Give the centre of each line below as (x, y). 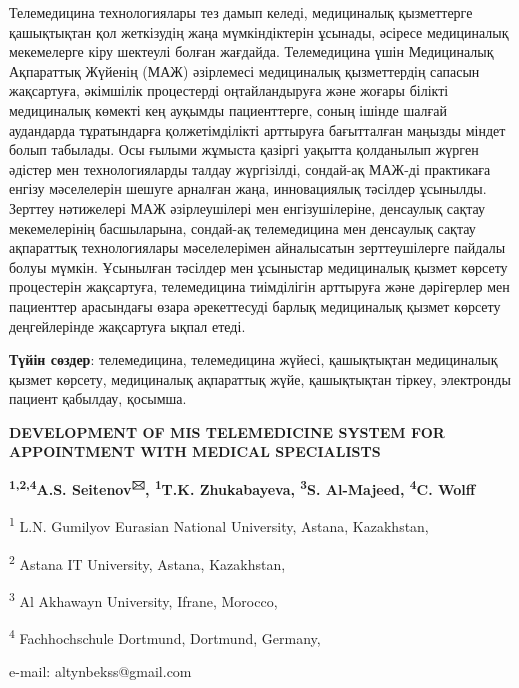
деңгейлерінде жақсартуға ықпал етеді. (127, 325)
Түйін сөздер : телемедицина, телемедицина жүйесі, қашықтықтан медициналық (253, 359)
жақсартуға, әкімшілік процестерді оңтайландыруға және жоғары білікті (229, 90)
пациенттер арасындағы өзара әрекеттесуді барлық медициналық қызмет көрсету (255, 305)
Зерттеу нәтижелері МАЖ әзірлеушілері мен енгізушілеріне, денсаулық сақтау (247, 207)
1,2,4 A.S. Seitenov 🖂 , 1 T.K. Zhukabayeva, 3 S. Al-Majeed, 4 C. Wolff (242, 487)
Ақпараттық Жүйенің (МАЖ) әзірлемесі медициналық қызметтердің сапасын (244, 70)
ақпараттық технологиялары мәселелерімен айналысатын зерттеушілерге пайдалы (257, 247)
